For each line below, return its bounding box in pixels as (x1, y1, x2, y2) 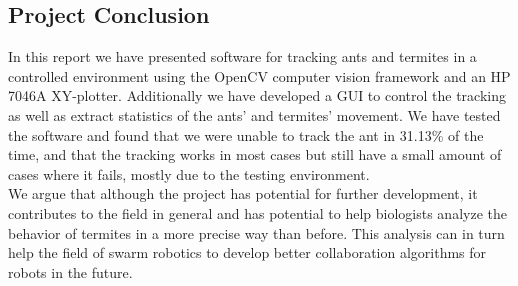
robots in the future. (8, 261, 133, 282)
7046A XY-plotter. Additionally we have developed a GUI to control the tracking (8, 85, 506, 106)
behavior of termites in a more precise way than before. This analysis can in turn (8, 222, 505, 243)
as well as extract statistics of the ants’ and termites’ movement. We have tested (8, 104, 501, 125)
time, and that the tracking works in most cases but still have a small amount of (8, 144, 502, 165)
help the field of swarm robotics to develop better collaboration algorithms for (8, 242, 487, 263)
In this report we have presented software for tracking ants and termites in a (8, 46, 477, 67)
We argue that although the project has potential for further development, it (8, 183, 478, 204)
